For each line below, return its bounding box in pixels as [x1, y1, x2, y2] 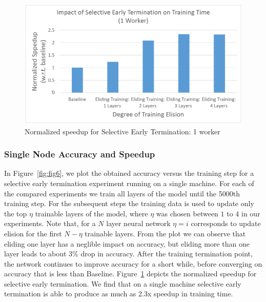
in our [241, 208, 260, 218]
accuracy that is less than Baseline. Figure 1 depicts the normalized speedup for [4, 268, 257, 279]
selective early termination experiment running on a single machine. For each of [4, 177, 254, 188]
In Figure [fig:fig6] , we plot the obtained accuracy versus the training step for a [4, 168, 254, 178]
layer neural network [106, 218, 171, 229]
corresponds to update [191, 218, 261, 229]
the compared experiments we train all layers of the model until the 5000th [4, 188, 240, 198]
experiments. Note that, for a [4, 218, 96, 229]
